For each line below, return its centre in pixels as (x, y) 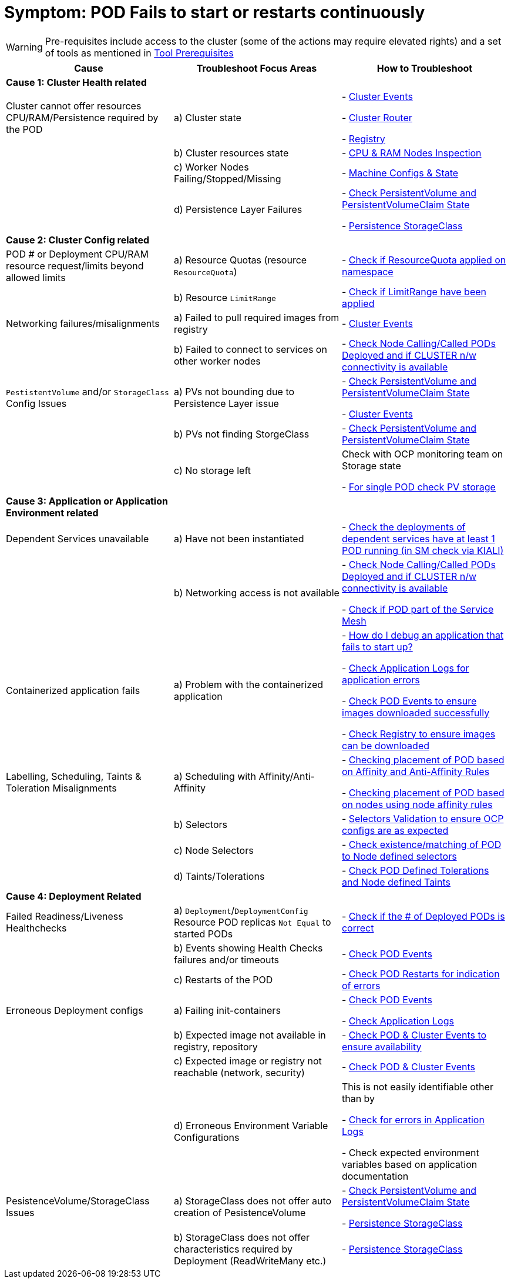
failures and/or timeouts (226, 959)
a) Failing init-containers (227, 1010)
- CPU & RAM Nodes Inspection (411, 153)
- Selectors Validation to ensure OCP (423, 818)
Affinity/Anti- (287, 776)
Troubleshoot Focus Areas (257, 68)
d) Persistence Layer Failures (238, 209)
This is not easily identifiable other (417, 1086)
